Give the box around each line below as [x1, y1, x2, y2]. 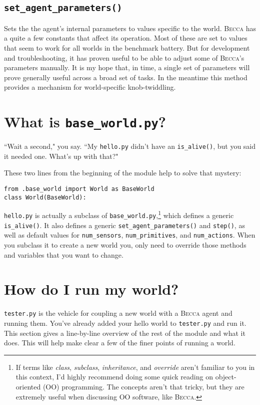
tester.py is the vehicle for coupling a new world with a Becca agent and [4, 308, 232, 318]
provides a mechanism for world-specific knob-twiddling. [4, 82, 176, 92]
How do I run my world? [4, 279, 179, 299]
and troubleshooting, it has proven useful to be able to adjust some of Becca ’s [4, 52, 244, 63]
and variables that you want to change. [4, 249, 123, 260]
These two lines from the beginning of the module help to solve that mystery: [4, 167, 241, 178]
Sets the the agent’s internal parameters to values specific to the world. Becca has [4, 23, 256, 33]
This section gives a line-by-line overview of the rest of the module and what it [4, 327, 245, 338]
